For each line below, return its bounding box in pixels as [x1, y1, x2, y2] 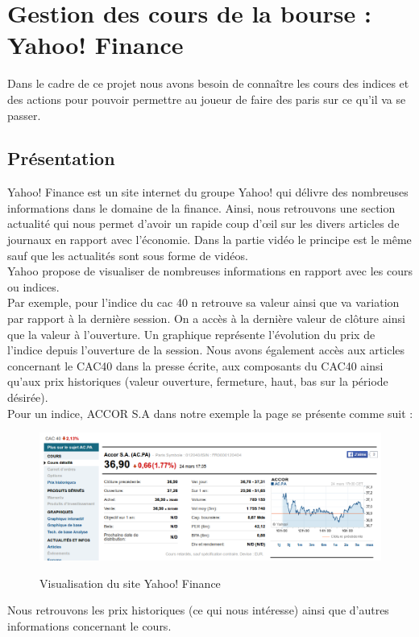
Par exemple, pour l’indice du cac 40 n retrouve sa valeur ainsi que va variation [7, 294, 400, 311]
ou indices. [7, 278, 60, 295]
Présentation [7, 146, 115, 171]
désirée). [7, 389, 48, 406]
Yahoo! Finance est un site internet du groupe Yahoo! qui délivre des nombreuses [7, 184, 409, 201]
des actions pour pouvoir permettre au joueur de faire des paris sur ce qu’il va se [7, 90, 406, 107]
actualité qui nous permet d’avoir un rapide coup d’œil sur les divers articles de [7, 215, 400, 232]
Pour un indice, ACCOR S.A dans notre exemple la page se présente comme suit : [7, 404, 413, 421]
